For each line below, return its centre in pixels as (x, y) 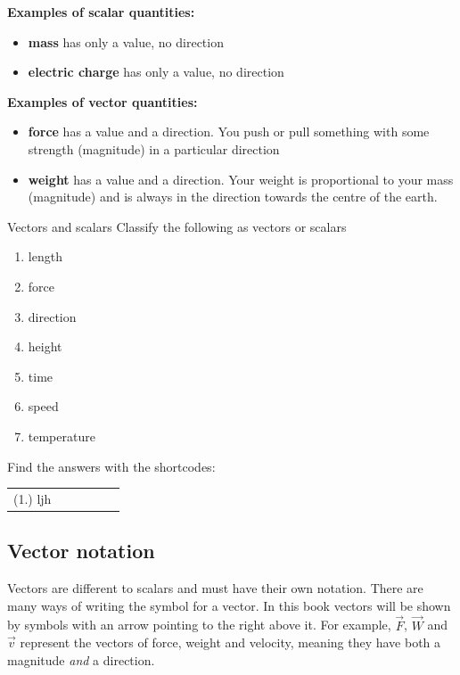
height (45, 346)
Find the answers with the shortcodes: (111, 466)
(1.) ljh (33, 498)
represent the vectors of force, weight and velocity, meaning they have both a (230, 642)
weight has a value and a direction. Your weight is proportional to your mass (241, 179)
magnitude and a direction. (81, 659)
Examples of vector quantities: (103, 101)
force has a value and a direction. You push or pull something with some (229, 132)
